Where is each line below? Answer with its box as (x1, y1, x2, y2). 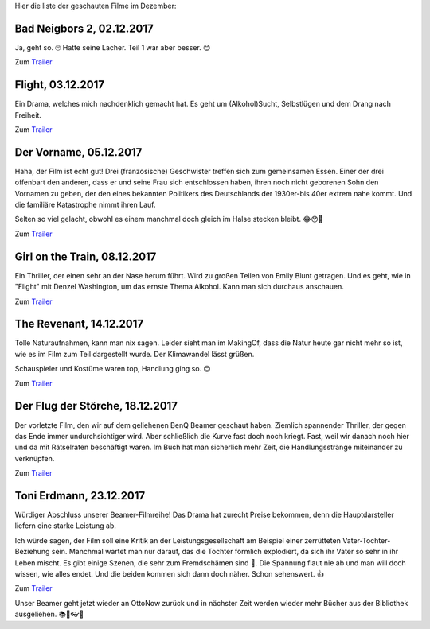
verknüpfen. (14, 453, 55, 463)
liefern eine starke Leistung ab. (14, 521, 117, 530)
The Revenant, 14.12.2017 (14, 317, 143, 331)
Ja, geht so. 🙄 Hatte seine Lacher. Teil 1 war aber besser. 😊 (14, 42, 211, 52)
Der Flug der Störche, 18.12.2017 (14, 399, 178, 413)
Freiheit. (14, 110, 41, 119)
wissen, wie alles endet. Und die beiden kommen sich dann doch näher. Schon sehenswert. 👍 (14, 569, 324, 578)
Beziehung (14, 547, 50, 557)
